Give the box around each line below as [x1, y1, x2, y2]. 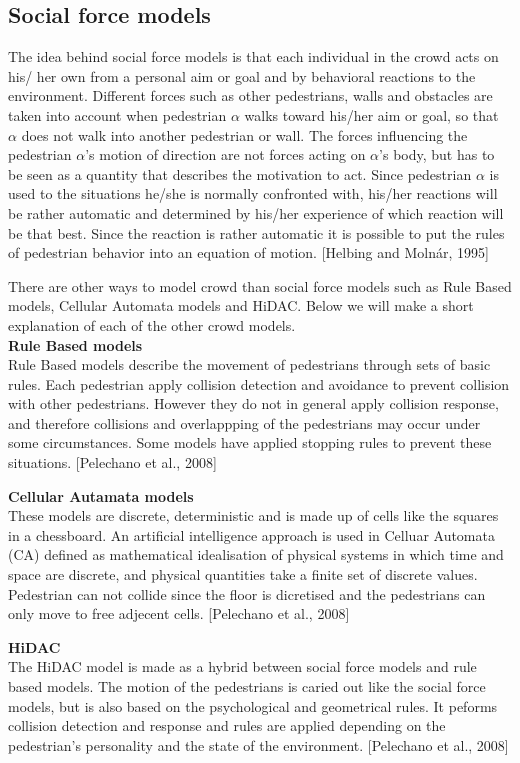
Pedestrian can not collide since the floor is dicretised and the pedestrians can [8, 583, 486, 604]
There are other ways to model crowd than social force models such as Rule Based [8, 275, 512, 296]
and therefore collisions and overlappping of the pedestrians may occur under [8, 412, 481, 433]
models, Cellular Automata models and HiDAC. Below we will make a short [8, 295, 474, 316]
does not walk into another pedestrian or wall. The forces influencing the [21, 124, 468, 145]
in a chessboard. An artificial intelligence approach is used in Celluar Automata [8, 524, 495, 545]
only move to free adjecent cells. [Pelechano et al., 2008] [8, 603, 350, 624]
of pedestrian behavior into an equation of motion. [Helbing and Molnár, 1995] [8, 242, 489, 263]
